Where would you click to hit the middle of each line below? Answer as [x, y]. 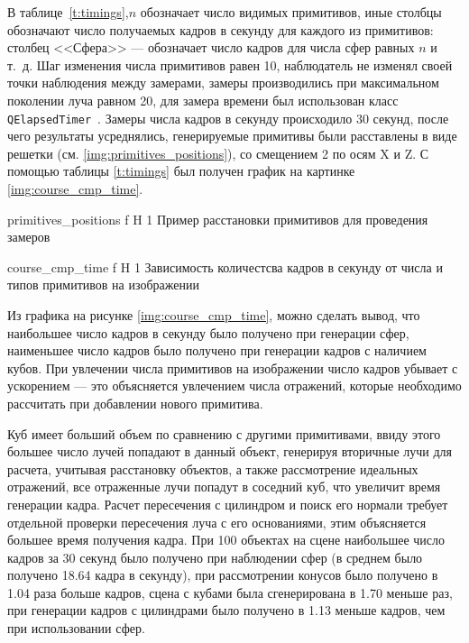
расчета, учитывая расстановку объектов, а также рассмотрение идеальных [213, 468]
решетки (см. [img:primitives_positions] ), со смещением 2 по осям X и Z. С [218, 153]
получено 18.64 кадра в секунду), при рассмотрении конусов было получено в [223, 575]
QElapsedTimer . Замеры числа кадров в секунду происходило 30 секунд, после [228, 118]
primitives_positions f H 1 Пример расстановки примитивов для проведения [218, 219]
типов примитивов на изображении [103, 285]
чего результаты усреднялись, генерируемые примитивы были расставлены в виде [232, 136]
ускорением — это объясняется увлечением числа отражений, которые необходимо [234, 386]
